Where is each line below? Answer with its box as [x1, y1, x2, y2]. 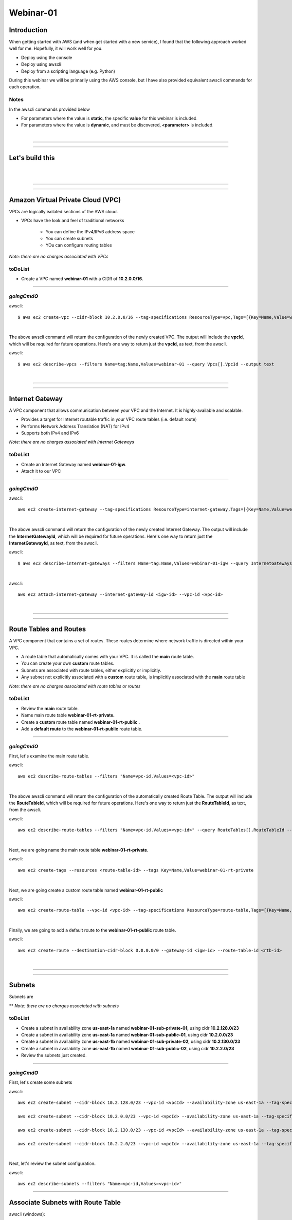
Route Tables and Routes [9, 625, 86, 633]
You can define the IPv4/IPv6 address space [45, 228, 135, 234]
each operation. [9, 84, 41, 90]
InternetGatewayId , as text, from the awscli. [9, 540, 98, 546]
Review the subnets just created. [21, 1052, 87, 1058]
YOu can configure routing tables [45, 242, 112, 248]
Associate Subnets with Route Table [9, 1198, 121, 1206]
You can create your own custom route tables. [21, 660, 114, 666]
